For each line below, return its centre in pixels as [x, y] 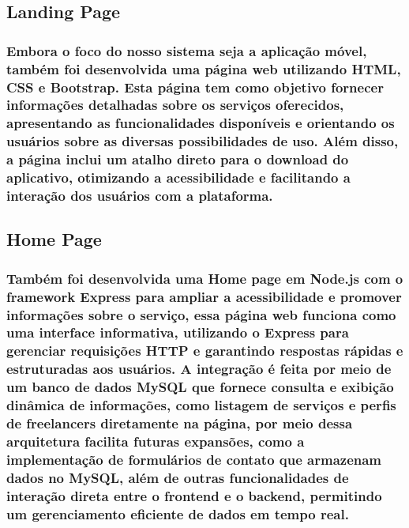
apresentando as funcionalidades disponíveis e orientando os [201, 123]
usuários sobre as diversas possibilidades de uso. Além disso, [203, 141]
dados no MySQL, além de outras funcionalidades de [178, 477]
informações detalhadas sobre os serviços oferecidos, [175, 105]
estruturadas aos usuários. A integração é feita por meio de [199, 369]
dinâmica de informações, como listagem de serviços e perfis [201, 405]
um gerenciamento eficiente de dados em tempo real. [178, 513]
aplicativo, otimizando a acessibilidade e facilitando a [178, 177]
